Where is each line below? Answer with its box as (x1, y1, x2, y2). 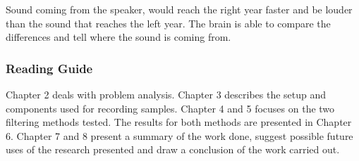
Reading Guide (6, 59, 93, 77)
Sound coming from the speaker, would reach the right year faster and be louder (6, 2, 353, 16)
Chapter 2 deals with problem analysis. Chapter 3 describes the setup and (6, 87, 327, 101)
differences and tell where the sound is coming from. (6, 30, 231, 44)
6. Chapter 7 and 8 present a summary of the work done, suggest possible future (6, 128, 353, 143)
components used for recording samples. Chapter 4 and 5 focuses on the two (6, 101, 335, 115)
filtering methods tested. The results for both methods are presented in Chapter (6, 115, 352, 129)
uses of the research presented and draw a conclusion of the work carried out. (6, 142, 340, 157)
